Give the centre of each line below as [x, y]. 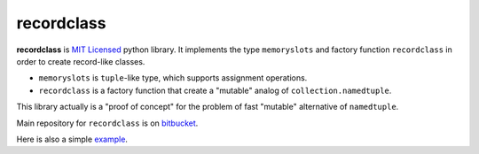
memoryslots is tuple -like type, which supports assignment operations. [173, 78]
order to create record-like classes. [81, 61]
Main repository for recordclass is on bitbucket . [107, 123]
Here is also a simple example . [72, 139]
